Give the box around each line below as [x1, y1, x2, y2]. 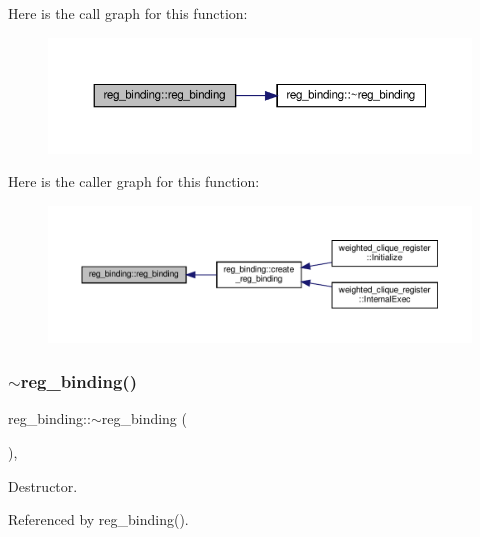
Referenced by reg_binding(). [8, 509, 189, 530]
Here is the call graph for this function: [8, 3, 248, 23]
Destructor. [8, 475, 78, 496]
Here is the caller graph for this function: [8, 171, 260, 192]
